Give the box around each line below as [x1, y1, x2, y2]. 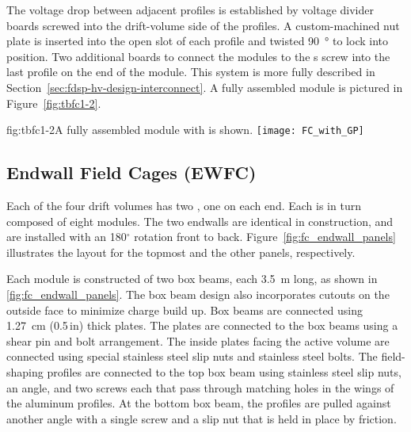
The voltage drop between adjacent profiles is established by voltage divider [6, 2, 374, 17]
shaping [6, 363, 44, 380]
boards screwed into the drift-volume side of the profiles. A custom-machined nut [6, 17, 400, 33]
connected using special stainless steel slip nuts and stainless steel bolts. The [6, 348, 378, 365]
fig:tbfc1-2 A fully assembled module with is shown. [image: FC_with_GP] [6, 121, 364, 138]
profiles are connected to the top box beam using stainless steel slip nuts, [47, 363, 401, 380]
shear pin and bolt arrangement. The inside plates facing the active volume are [6, 332, 390, 349]
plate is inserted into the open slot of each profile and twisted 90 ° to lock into [6, 32, 389, 49]
